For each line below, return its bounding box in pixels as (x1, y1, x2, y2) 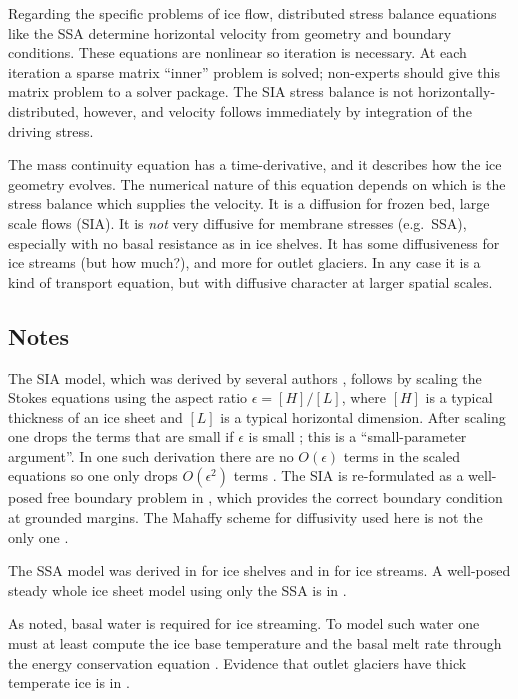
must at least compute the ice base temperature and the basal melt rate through (8, 633, 502, 654)
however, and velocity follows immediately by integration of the (83, 100, 472, 121)
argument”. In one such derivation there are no (8, 445, 294, 466)
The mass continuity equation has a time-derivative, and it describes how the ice (8, 154, 502, 175)
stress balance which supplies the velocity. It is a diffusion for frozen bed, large (8, 193, 490, 214)
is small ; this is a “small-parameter (248, 426, 467, 447)
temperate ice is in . (8, 672, 130, 693)
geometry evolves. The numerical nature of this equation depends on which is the (8, 173, 506, 194)
